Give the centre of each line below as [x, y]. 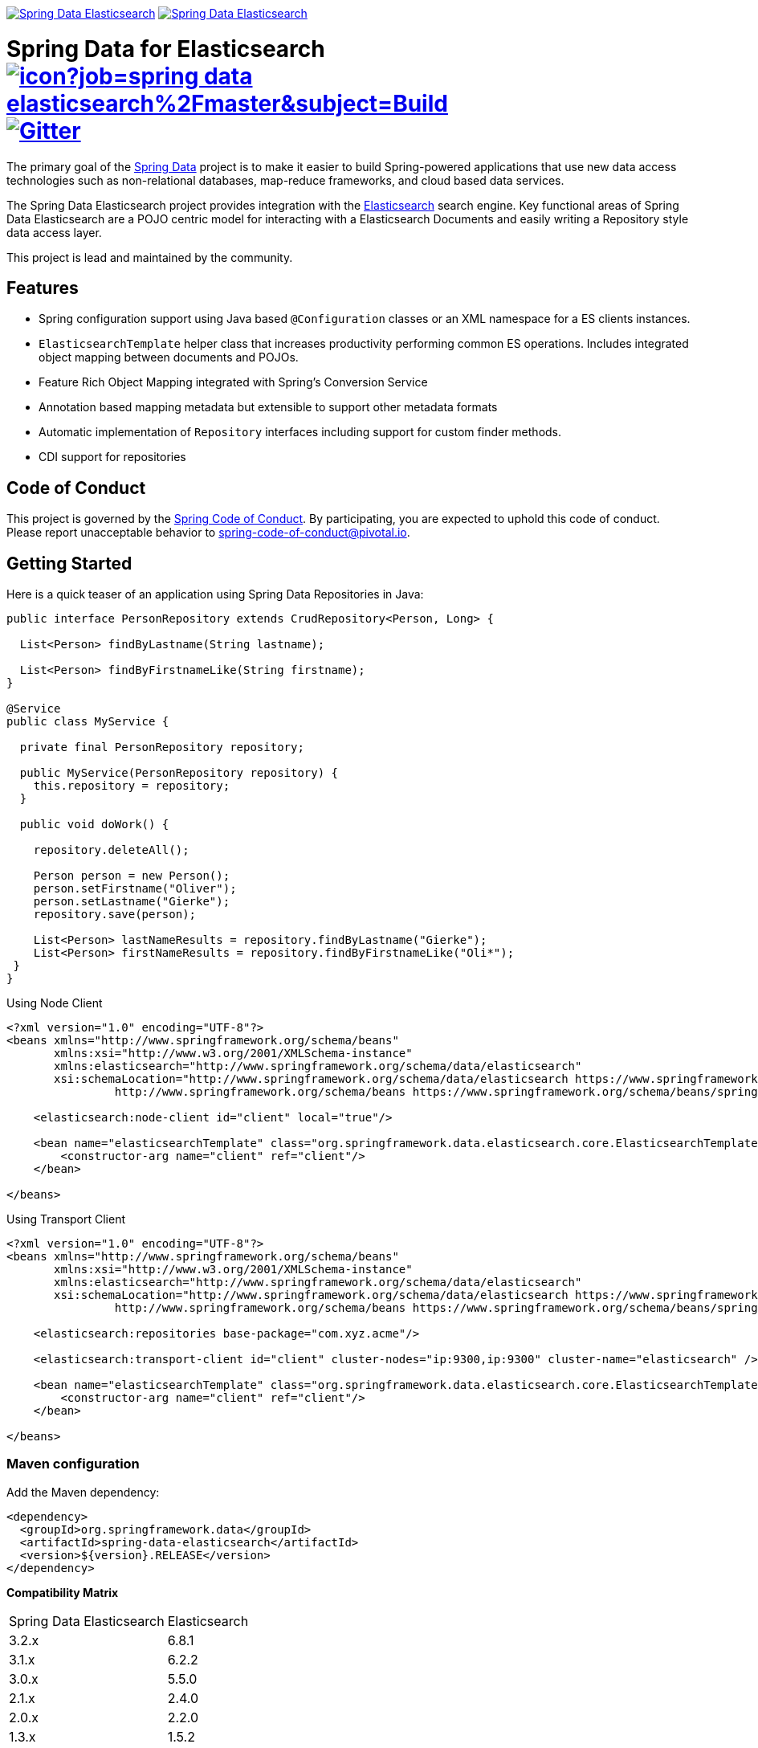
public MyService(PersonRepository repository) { [179, 773]
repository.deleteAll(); [111, 850]
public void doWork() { [94, 825]
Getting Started [69, 563]
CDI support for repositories [112, 457]
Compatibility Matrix [63, 1592]
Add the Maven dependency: [83, 1492]
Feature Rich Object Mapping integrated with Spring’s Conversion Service [233, 382]
